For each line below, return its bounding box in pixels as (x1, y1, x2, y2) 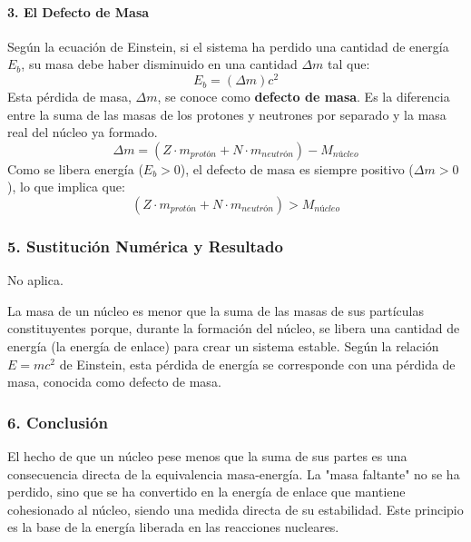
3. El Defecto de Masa (7, 2, 150, 21)
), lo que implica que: (7, 177, 125, 196)
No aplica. (7, 271, 64, 290)
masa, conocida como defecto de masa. (7, 372, 221, 391)
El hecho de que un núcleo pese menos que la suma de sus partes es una (7, 447, 407, 466)
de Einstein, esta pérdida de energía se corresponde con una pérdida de (59, 354, 456, 373)
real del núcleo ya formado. (7, 123, 158, 142)
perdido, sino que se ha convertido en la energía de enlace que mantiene (7, 482, 406, 501)
